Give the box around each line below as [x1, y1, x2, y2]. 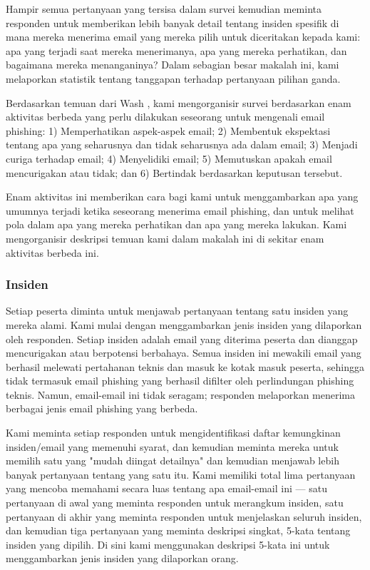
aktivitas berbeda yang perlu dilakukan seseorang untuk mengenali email [6, 109, 325, 124]
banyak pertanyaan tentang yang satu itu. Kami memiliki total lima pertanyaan [6, 467, 356, 482]
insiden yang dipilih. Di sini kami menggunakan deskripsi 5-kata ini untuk [6, 536, 330, 551]
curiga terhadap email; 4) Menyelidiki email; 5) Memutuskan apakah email [6, 151, 332, 166]
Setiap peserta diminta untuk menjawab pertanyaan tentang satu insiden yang [6, 303, 349, 318]
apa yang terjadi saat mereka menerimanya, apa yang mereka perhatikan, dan [6, 43, 347, 58]
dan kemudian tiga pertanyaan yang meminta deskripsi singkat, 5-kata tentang [6, 523, 351, 538]
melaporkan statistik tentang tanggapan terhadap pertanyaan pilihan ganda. [6, 71, 341, 86]
